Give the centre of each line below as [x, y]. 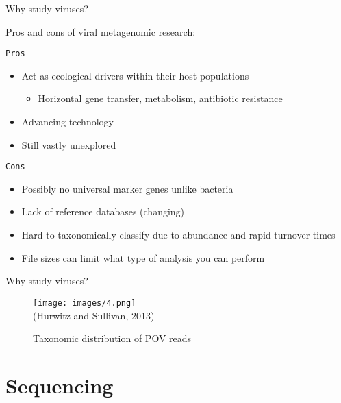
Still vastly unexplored [69, 144]
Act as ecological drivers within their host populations [135, 75]
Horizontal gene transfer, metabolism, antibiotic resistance [160, 98]
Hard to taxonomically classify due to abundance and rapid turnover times [178, 235]
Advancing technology [67, 122]
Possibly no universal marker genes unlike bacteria [127, 188]
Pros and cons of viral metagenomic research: [101, 31]
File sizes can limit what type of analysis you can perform [143, 257]
